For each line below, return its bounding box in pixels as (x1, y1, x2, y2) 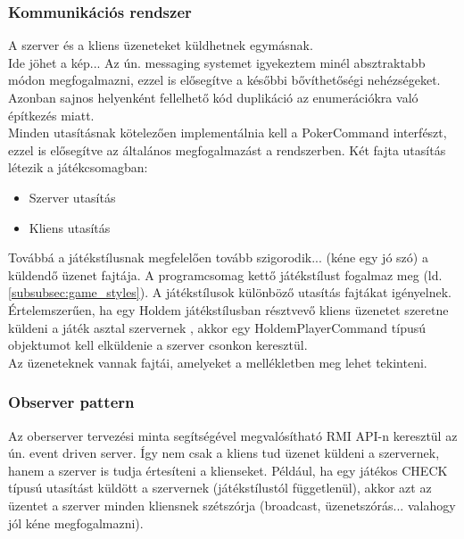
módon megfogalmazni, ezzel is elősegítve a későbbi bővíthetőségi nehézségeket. (8, 70, 441, 89)
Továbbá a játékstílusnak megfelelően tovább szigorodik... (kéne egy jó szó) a (8, 248, 428, 267)
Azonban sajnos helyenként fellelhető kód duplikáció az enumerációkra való (8, 88, 418, 106)
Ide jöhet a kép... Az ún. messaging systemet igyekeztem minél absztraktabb (8, 53, 426, 71)
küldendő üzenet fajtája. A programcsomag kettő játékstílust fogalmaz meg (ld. (8, 265, 443, 284)
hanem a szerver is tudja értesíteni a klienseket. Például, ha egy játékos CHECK (8, 460, 448, 479)
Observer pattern (8, 391, 135, 413)
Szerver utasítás (29, 187, 116, 206)
